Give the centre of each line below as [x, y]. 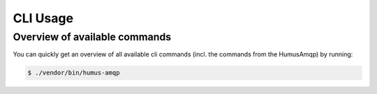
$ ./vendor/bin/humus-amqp [74, 73]
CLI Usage [43, 18]
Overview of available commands [92, 37]
